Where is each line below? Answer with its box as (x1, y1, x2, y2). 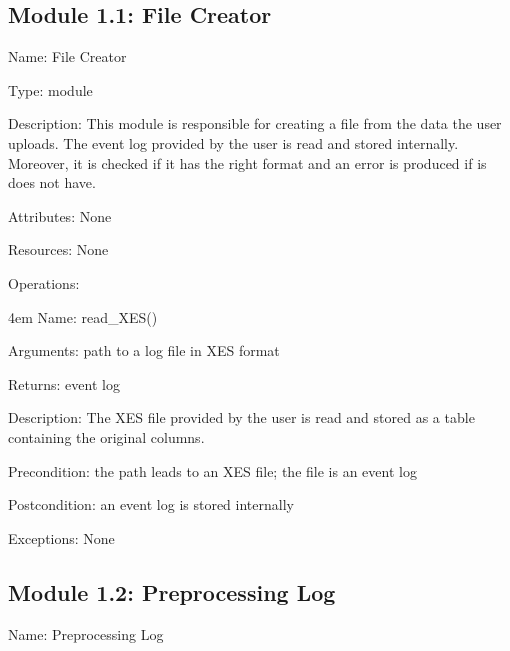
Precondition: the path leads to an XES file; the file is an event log (8, 460, 417, 481)
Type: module (8, 79, 93, 100)
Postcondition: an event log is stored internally (8, 494, 294, 515)
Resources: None (8, 239, 109, 260)
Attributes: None (8, 205, 112, 226)
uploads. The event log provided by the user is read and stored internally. (8, 132, 459, 153)
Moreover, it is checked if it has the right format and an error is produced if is (8, 152, 487, 173)
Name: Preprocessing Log (8, 623, 164, 644)
